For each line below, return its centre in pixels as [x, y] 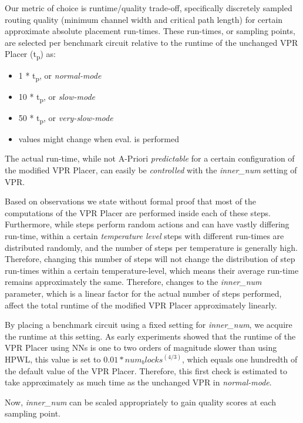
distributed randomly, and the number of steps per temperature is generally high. [151, 247]
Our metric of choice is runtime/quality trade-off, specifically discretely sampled [149, 8]
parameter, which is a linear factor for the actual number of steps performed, [143, 293]
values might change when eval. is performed [99, 138]
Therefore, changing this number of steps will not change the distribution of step [150, 259]
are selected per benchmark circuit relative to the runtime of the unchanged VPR [151, 42]
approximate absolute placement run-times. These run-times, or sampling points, [150, 31]
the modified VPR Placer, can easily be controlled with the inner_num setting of [151, 170]
